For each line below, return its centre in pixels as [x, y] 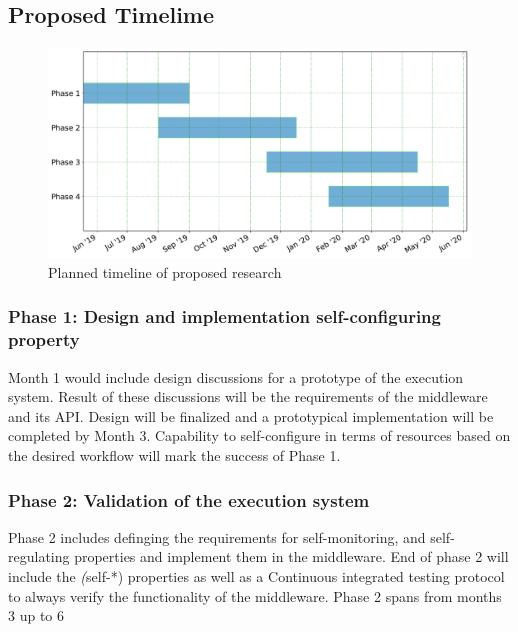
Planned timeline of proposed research [165, 271]
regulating [39, 556]
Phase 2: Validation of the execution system [189, 499]
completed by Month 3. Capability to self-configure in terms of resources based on [259, 435]
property [44, 339]
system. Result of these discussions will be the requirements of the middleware [248, 396]
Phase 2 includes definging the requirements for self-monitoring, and [217, 536]
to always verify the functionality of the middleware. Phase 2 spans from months [255, 595]
